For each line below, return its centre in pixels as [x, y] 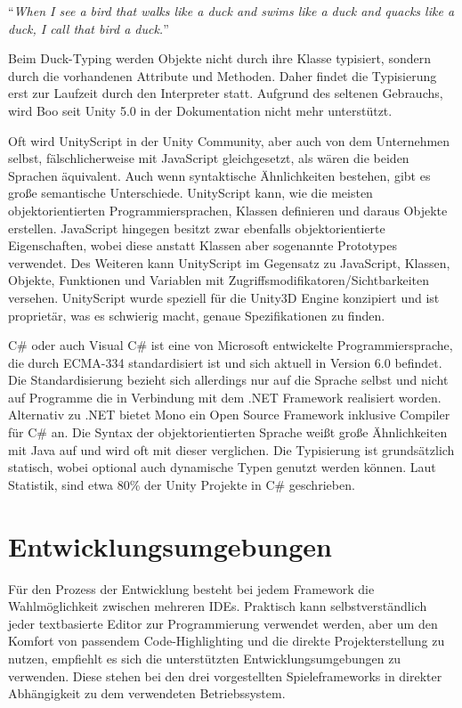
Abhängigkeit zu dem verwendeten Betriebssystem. [147, 693]
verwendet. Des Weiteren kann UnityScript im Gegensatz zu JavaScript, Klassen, [229, 262]
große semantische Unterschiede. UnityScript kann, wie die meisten [190, 193]
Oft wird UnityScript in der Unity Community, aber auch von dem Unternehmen [229, 140]
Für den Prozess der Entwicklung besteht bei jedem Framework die [191, 588]
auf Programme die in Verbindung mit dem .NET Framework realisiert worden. [225, 397]
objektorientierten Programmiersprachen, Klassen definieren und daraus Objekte [228, 210]
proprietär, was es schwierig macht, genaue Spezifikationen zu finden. [197, 315]
